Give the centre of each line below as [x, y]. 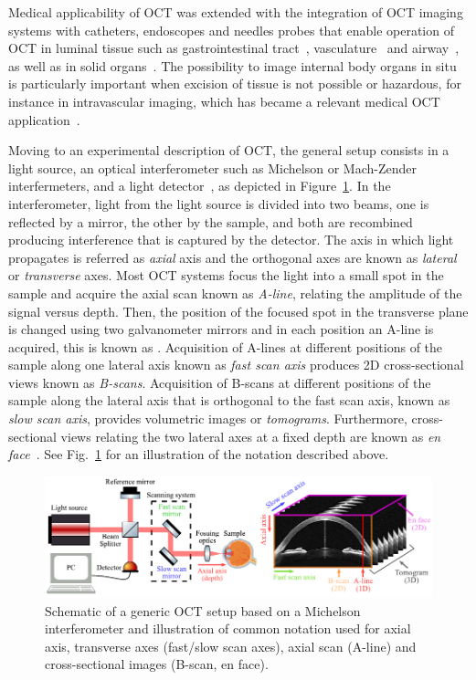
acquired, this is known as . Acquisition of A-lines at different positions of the [226, 346]
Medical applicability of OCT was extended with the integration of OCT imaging [236, 12]
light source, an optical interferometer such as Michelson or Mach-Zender [212, 167]
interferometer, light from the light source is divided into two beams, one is [219, 203]
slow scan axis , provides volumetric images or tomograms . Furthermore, [208, 418]
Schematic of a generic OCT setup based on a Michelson [203, 610]
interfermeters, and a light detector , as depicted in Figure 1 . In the [200, 186]
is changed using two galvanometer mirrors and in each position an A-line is [221, 329]
